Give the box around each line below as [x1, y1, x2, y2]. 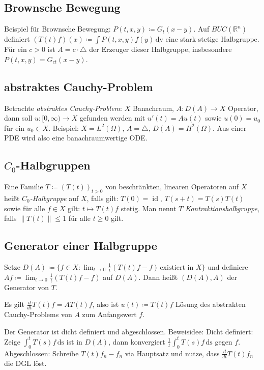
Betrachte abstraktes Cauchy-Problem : [4, 102, 122, 113]
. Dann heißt [138, 271, 178, 282]
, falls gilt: [86, 192, 119, 203]
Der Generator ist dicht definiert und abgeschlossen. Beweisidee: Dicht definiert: [4, 326, 253, 336]
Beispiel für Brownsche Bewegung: [4, 23, 111, 34]
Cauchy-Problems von [4, 309, 72, 320]
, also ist [92, 299, 119, 309]
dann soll [4, 112, 33, 123]
